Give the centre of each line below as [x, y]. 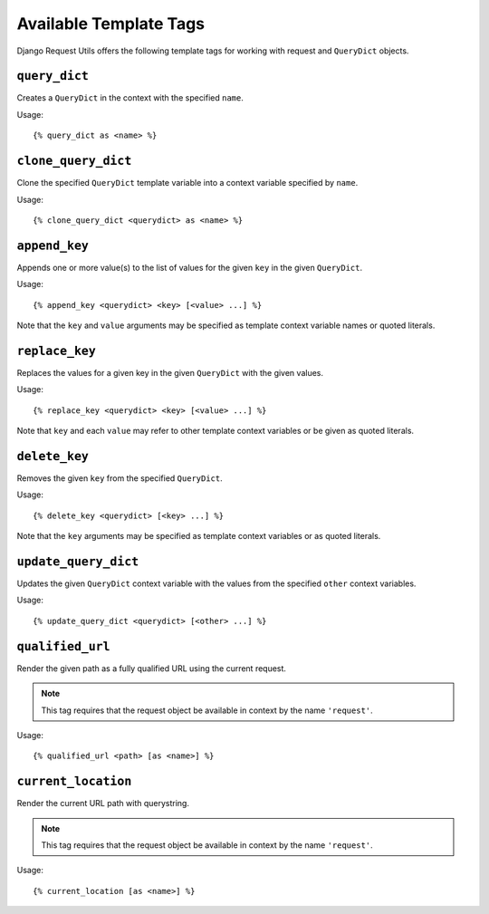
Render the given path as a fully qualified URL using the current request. [152, 668]
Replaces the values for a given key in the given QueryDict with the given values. [170, 372]
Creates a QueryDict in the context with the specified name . [130, 98]
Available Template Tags [111, 24]
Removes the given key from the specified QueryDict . [120, 478]
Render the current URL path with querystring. [103, 803]
